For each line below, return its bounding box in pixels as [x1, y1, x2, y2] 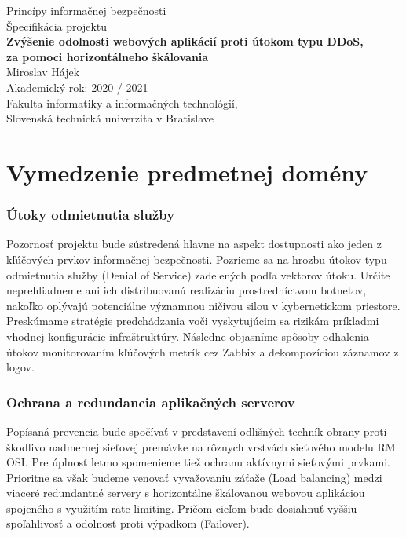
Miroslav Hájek [6, 64, 80, 80]
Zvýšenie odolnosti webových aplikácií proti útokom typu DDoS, [6, 33, 364, 49]
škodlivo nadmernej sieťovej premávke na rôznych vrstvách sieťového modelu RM [6, 438, 396, 455]
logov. [6, 359, 35, 375]
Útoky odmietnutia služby [6, 205, 175, 225]
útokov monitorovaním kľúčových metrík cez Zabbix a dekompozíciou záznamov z [6, 343, 399, 360]
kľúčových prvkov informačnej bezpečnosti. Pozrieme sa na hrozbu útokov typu [6, 250, 387, 267]
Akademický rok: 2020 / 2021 [6, 79, 148, 95]
